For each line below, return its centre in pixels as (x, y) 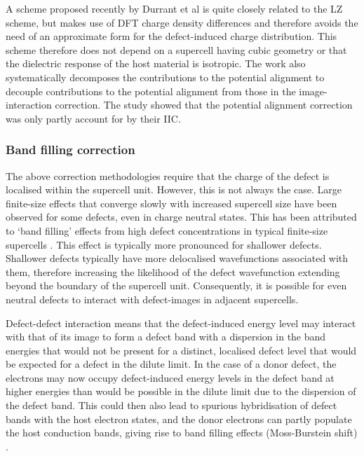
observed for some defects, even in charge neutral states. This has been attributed (181, 217)
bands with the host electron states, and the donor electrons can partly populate (179, 419)
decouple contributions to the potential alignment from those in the (151, 91)
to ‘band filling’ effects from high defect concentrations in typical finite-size (167, 230)
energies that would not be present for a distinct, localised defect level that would (181, 350)
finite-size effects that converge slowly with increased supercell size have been (171, 203)
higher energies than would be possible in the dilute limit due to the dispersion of (181, 391)
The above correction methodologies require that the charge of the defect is (168, 175)
